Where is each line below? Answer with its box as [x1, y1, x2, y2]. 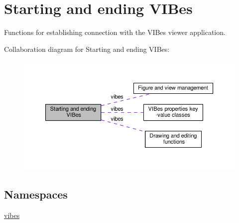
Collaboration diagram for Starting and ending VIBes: [4, 43, 170, 54]
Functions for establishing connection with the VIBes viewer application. [4, 27, 226, 37]
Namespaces [4, 186, 68, 202]
